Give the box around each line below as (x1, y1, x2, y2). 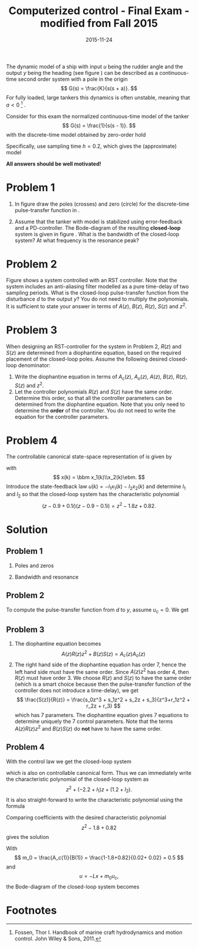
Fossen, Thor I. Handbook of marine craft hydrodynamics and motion (14, 929, 183, 936)
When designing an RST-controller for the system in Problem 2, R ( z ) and (6, 343, 181, 350)
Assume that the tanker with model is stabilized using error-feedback (14, 218, 183, 225)
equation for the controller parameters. (14, 413, 109, 420)
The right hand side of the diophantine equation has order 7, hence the (14, 661, 187, 668)
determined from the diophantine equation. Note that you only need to (14, 401, 185, 408)
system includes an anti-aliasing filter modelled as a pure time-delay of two (6, 283, 189, 290)
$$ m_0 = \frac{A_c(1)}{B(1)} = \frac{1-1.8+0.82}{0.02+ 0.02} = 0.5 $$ (14, 854, 184, 861)
